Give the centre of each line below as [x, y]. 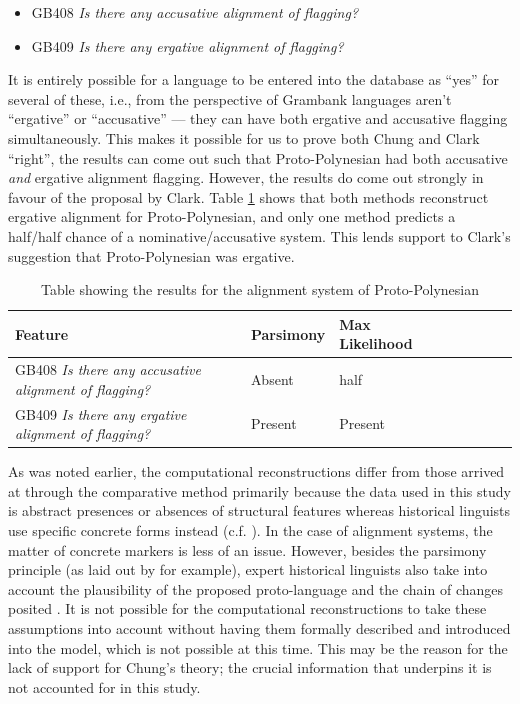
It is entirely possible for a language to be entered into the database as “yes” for [253, 79]
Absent [272, 378]
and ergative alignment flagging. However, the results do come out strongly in [246, 177]
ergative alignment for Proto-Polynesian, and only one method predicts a [232, 216]
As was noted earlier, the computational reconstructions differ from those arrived [256, 471]
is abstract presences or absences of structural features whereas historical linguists [259, 510]
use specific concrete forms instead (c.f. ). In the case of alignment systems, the [250, 530]
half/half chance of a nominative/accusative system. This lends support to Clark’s [259, 235]
